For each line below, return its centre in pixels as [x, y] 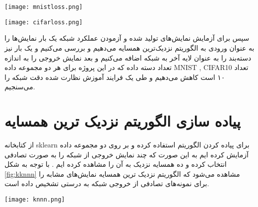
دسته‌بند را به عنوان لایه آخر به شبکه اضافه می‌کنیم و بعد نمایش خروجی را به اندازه [128, 57]
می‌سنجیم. [20, 87]
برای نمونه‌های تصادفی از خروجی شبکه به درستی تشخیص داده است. [107, 183]
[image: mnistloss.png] [44, 7]
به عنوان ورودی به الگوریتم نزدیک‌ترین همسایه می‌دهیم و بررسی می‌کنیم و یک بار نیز [129, 47]
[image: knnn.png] [35, 199]
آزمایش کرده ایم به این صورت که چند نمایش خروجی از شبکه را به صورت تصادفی [127, 154]
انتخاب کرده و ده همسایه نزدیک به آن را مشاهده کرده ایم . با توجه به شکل [116, 164]
